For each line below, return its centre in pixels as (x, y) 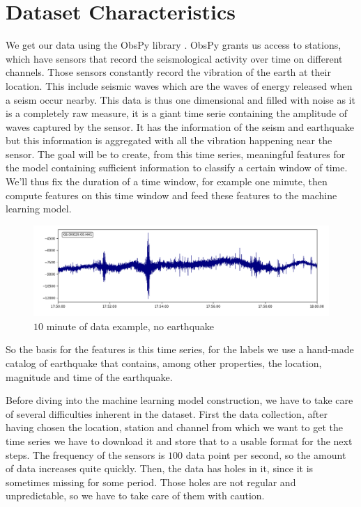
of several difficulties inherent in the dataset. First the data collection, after (167, 413)
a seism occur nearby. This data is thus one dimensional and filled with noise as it (180, 99)
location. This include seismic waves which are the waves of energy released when (179, 85)
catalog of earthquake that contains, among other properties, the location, (164, 363)
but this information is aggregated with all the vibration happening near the (169, 140)
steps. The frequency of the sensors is (85, 454)
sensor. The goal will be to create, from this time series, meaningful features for (176, 154)
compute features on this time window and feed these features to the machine (171, 195)
